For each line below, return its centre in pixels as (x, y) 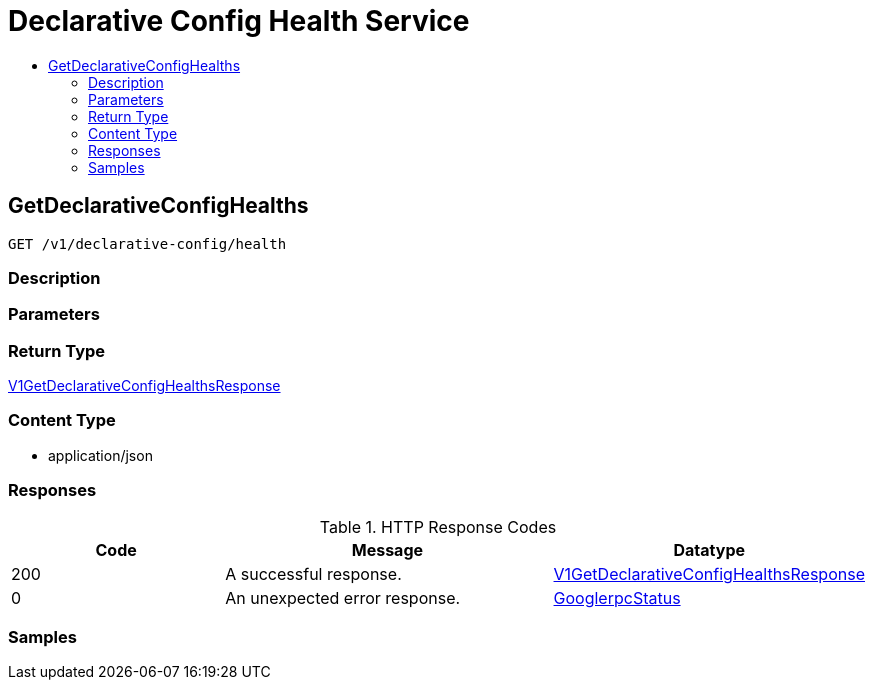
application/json (100, 455)
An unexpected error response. (343, 597)
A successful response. (313, 573)
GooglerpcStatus (617, 597)
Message (387, 549)
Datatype (709, 549)
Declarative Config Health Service (239, 21)
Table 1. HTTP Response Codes (438, 526)
